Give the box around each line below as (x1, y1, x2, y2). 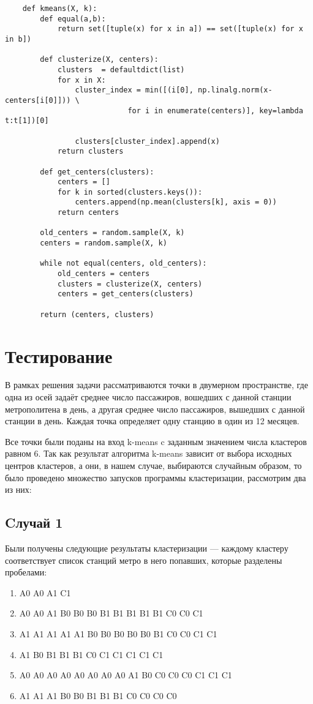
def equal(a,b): (40, 14, 106, 23)
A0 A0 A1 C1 (19, 586, 71, 599)
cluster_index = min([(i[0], (75, 86, 194, 95)
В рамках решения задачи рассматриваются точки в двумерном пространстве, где (5, 378, 308, 391)
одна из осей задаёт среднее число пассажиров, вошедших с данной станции (5, 391, 292, 403)
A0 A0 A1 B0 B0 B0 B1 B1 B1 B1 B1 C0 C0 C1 (19, 607, 203, 620)
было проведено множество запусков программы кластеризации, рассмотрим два (5, 471, 306, 484)
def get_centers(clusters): (40, 167, 154, 176)
